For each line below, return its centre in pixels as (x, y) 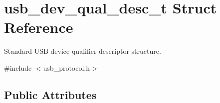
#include (18, 67)
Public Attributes (50, 94)
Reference (39, 27)
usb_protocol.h (67, 67)
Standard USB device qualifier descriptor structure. (83, 51)
